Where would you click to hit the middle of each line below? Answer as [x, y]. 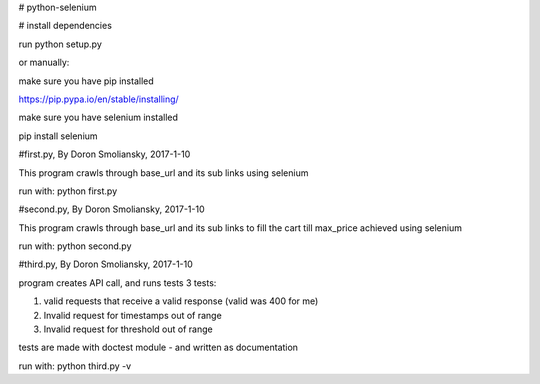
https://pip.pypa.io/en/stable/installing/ [98, 99]
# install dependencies [65, 26]
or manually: [44, 62]
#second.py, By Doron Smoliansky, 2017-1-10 [111, 209]
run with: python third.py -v [75, 366]
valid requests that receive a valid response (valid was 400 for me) [181, 301]
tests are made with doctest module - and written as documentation [158, 347]
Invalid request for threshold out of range [128, 329]
